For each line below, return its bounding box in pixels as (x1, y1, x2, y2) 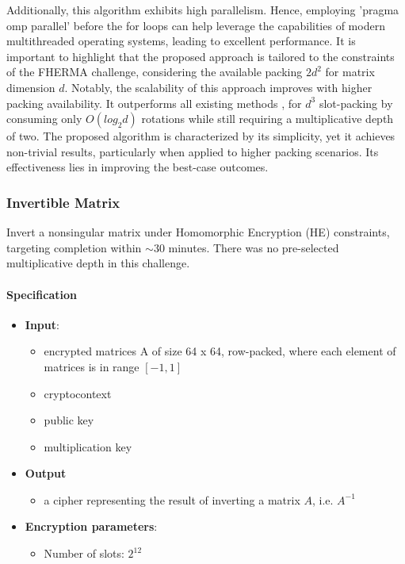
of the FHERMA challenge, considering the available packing (6, 63, 303, 80)
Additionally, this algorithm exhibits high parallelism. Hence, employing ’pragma (6, 2, 399, 17)
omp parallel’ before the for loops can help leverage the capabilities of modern (6, 17, 385, 33)
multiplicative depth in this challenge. (6, 255, 190, 271)
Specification (6, 286, 77, 302)
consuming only (6, 110, 82, 127)
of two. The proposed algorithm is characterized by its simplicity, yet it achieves (6, 128, 395, 144)
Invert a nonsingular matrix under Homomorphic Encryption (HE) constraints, (6, 224, 390, 240)
